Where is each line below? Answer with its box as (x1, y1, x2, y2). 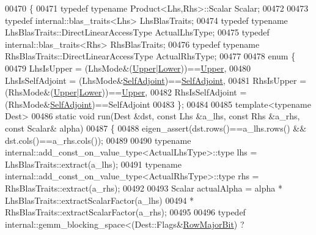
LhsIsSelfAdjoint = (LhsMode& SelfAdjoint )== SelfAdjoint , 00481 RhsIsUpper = (5, 73, 307, 86)
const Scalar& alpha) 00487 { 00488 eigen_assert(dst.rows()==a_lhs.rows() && (5, 121, 307, 134)
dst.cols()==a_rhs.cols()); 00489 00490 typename (5, 133, 191, 146)
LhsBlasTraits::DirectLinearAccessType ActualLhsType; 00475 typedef (5, 26, 270, 39)
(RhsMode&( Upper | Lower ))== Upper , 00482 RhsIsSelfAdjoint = (5, 86, 247, 99)
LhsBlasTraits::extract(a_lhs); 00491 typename (5, 157, 182, 170)
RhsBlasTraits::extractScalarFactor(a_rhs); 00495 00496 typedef (5, 206, 246, 218)
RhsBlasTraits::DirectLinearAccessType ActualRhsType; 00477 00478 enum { (5, 50, 296, 62)
